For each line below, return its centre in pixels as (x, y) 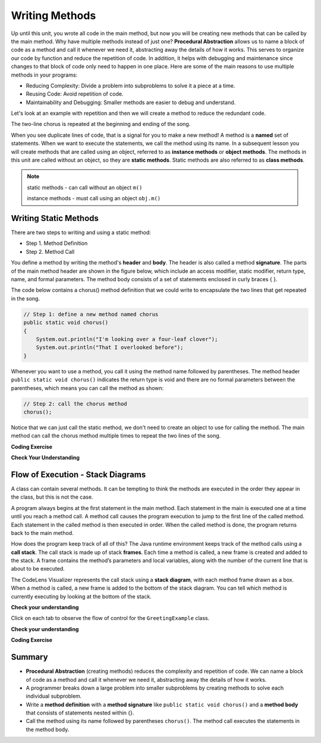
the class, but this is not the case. (52, 497)
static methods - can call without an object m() (85, 187)
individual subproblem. (54, 696)
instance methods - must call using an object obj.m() (94, 199)
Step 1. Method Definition (57, 243)
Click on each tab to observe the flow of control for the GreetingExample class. (110, 618)
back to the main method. (42, 533)
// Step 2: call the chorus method (75, 404)
